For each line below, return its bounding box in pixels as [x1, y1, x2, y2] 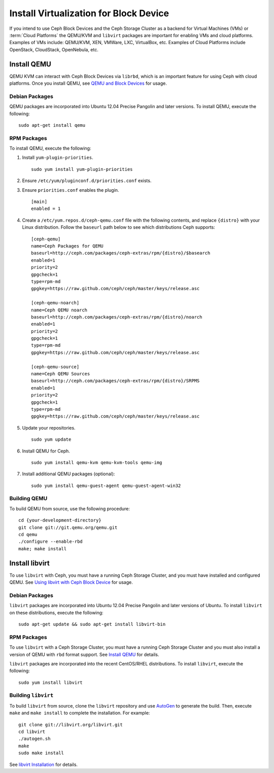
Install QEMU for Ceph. [22, 448, 71, 454]
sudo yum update [31, 437, 72, 442]
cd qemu [18, 532, 38, 538]
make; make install [18, 546, 67, 551]
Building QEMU [9, 495, 48, 502]
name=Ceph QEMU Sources [31, 371, 90, 377]
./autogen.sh [18, 736, 51, 742]
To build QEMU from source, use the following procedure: [9, 505, 130, 512]
